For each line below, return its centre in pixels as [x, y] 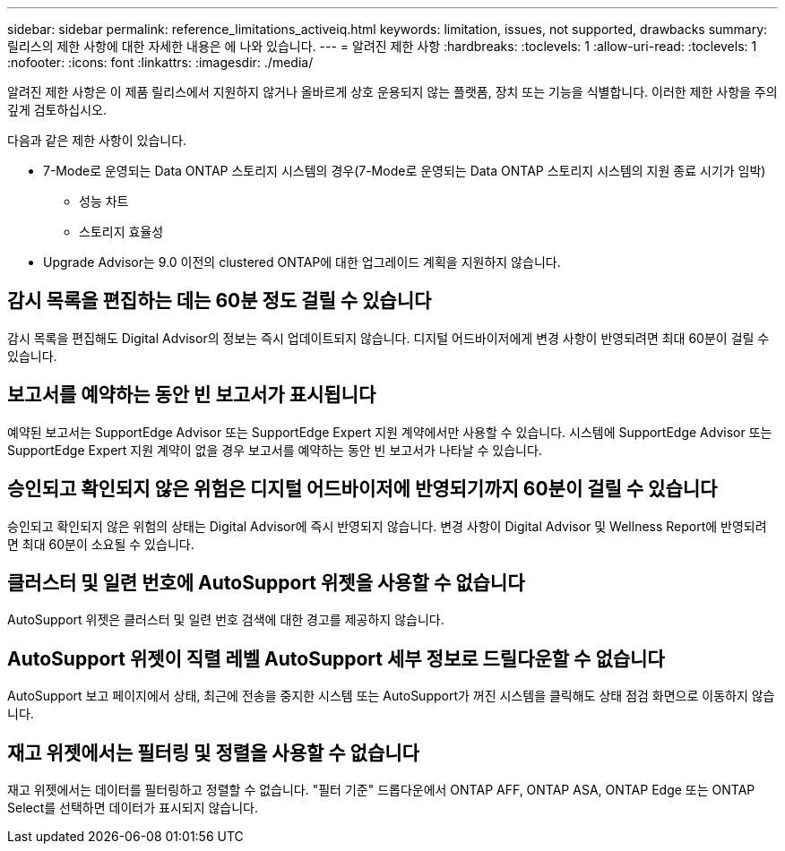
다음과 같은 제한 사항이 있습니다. [97, 140]
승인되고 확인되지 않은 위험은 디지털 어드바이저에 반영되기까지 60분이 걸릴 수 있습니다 [362, 489]
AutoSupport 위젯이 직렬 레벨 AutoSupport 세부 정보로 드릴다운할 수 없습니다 [336, 658]
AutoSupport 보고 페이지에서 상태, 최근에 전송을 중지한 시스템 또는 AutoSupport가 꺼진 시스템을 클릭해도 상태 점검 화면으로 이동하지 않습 [391, 696]
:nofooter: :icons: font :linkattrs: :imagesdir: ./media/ [160, 62]
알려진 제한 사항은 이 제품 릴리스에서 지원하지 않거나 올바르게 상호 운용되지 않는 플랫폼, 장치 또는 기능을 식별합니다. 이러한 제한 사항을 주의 [392, 92]
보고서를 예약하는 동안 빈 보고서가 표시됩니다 [192, 395]
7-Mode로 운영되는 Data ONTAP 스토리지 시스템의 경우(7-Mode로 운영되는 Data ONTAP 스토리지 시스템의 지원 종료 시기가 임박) [405, 171]
